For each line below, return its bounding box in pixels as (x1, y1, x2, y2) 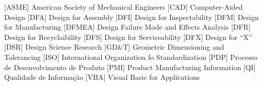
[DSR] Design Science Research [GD (4, 41, 118, 52)
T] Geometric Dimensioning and (123, 41, 224, 52)
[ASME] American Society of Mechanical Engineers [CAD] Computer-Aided (4, 2, 243, 12)
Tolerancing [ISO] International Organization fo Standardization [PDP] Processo (4, 51, 258, 62)
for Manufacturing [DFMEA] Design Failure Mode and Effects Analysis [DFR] (4, 21, 251, 32)
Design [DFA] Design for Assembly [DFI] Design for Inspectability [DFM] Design (4, 11, 259, 22)
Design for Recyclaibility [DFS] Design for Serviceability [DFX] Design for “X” (4, 31, 252, 42)
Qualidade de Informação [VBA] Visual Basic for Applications (4, 72, 200, 82)
